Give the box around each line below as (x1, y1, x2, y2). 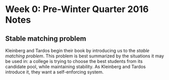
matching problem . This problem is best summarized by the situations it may (5, 53, 164, 59)
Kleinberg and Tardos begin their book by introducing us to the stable (5, 48, 150, 53)
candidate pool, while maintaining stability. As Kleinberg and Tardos (5, 64, 146, 69)
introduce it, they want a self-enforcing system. (5, 69, 104, 75)
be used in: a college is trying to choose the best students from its (5, 58, 143, 64)
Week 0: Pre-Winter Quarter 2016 (5, 4, 149, 15)
